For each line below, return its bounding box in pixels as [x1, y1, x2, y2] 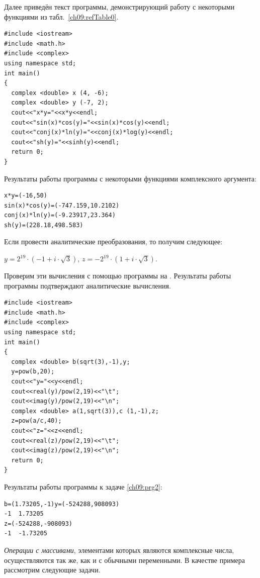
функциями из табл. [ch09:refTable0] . [4, 11, 119, 22]
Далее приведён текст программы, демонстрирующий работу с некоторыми [4, 2, 235, 12]
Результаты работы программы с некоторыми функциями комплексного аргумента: [4, 173, 256, 183]
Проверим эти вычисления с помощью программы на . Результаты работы [4, 270, 231, 281]
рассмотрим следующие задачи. [4, 564, 101, 575]
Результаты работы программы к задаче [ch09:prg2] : [4, 481, 162, 492]
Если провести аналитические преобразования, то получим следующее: [4, 236, 223, 247]
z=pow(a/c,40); [11, 417, 62, 425]
